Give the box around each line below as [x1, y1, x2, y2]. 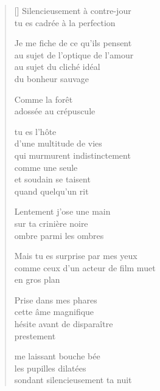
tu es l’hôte [14, 125, 57, 137]
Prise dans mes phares [14, 293, 97, 306]
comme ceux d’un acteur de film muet [14, 261, 156, 274]
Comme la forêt [14, 92, 73, 105]
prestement [14, 329, 56, 342]
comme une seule [14, 161, 78, 173]
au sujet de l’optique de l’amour [14, 48, 134, 61]
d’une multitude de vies [14, 137, 102, 150]
